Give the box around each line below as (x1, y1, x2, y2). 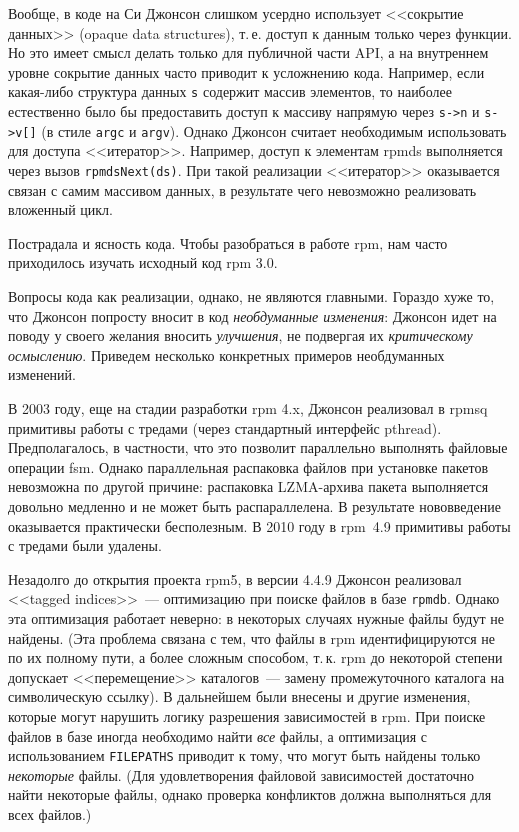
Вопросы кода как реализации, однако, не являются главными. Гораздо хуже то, (8, 285, 495, 306)
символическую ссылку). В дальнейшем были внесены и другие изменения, (8, 686, 471, 707)
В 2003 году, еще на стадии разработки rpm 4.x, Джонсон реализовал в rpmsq (8, 397, 488, 418)
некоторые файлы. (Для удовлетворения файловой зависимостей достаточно (8, 764, 475, 785)
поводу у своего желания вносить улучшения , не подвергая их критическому (8, 325, 473, 346)
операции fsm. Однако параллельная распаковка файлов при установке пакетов (8, 456, 489, 477)
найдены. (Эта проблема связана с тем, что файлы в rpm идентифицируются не (8, 627, 495, 648)
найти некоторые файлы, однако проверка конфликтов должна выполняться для (8, 784, 492, 805)
